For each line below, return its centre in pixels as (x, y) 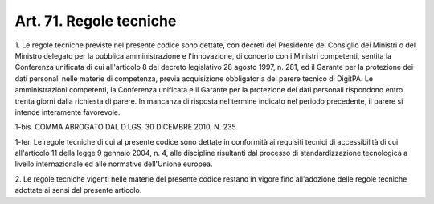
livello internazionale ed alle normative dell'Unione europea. (114, 164)
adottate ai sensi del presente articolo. (78, 190)
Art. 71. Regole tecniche (96, 21)
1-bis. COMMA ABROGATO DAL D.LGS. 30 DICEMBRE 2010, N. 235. (127, 127)
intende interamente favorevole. (68, 112)
